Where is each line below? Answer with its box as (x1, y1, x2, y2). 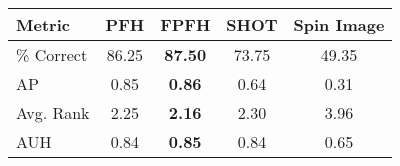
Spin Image (293, 13, 385, 36)
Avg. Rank (16, 101, 90, 124)
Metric (16, 13, 70, 36)
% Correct (16, 43, 88, 66)
